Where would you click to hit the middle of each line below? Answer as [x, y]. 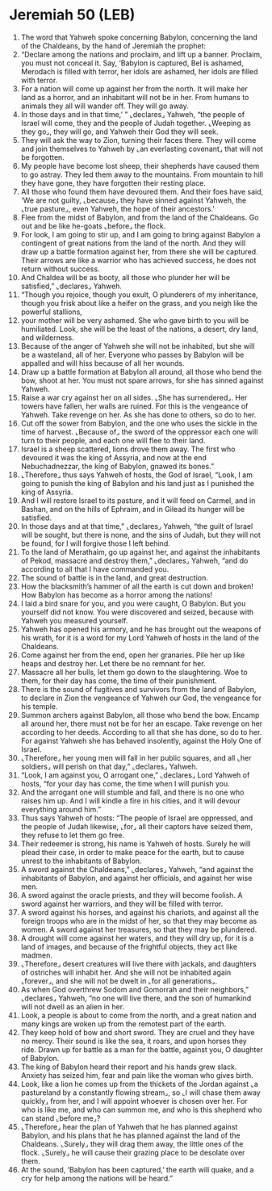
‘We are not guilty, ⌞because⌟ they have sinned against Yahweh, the [134, 200]
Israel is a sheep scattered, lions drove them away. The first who [128, 449]
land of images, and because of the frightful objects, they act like [129, 946]
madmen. [37, 955]
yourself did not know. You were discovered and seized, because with [137, 612]
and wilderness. [48, 338]
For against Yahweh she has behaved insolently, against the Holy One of [141, 740]
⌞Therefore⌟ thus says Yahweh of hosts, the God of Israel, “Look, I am [137, 475]
